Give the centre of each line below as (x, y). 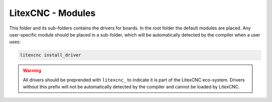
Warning (32, 70)
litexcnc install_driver (51, 55)
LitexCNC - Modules (52, 13)
